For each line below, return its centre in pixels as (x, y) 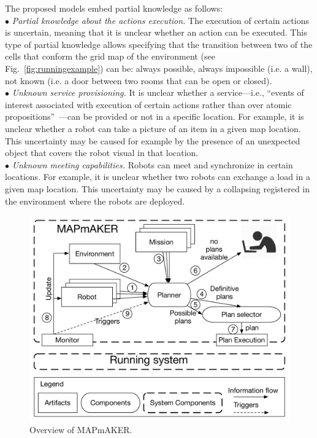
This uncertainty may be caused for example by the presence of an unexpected (153, 140)
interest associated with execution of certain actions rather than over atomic (148, 104)
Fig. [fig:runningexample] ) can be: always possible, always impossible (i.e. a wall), (159, 68)
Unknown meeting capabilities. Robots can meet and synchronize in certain (152, 164)
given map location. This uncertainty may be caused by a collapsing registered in (158, 188)
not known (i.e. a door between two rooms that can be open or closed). (139, 80)
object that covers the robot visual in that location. (102, 153)
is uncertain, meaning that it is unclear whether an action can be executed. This (156, 32)
